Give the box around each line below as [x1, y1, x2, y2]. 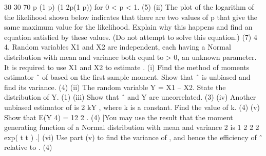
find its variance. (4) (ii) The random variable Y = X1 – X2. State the [4, 81, 226, 92]
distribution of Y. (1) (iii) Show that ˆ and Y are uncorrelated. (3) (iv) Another [4, 92, 256, 102]
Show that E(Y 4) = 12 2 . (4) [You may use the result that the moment [4, 112, 233, 122]
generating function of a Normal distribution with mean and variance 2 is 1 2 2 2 [4, 122, 259, 132]
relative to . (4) [4, 142, 52, 152]
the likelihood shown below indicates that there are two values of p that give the [4, 11, 258, 22]
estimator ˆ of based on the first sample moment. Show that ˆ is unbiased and [4, 72, 251, 82]
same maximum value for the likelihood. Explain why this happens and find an [4, 21, 253, 32]
